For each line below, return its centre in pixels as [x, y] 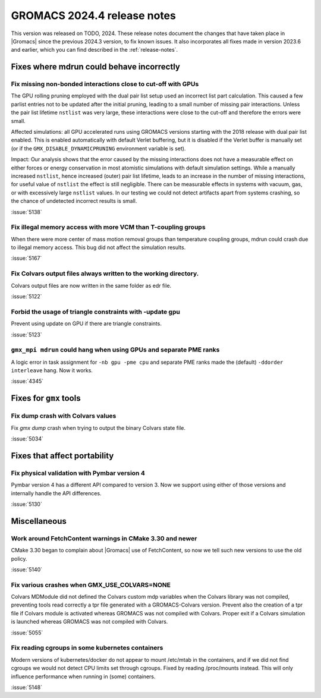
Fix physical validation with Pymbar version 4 [78, 473]
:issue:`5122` [26, 297]
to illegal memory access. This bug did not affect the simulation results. [98, 247]
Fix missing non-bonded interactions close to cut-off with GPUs [105, 84]
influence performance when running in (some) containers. [83, 676]
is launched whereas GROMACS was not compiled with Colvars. [89, 622]
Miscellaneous [39, 521]
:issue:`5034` [27, 439]
